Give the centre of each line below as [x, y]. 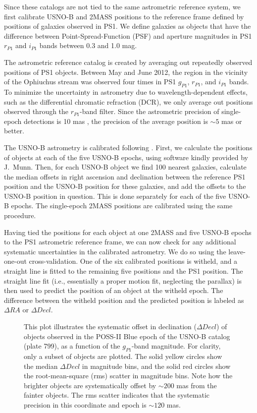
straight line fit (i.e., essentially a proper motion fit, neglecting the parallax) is [123, 280]
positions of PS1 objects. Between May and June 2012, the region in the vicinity [126, 72]
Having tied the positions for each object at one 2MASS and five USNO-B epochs [128, 232]
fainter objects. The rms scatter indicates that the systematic [117, 395]
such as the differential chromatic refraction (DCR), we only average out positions [128, 101]
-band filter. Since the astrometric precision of [150, 111]
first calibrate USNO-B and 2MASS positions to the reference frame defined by [124, 16]
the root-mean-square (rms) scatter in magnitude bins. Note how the [128, 376]
